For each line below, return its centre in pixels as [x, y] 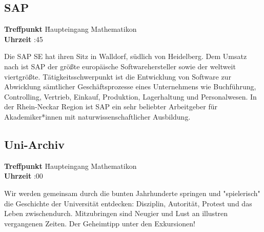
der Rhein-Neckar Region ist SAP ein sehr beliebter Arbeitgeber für [111, 107]
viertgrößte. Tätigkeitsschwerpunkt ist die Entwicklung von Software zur [118, 76]
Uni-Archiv [34, 144]
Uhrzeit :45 [24, 39]
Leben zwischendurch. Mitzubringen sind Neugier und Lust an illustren [116, 213]
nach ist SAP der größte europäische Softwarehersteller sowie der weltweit [120, 66]
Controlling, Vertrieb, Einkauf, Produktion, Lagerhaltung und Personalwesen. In [130, 96]
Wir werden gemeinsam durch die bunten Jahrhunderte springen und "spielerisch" [132, 193]
